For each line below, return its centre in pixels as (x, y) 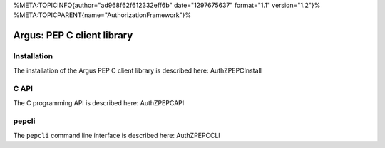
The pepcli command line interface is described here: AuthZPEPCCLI (117, 135)
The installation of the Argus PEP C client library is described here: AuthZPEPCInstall (137, 70)
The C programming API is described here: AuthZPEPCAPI (99, 102)
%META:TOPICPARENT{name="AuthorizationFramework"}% (102, 15)
